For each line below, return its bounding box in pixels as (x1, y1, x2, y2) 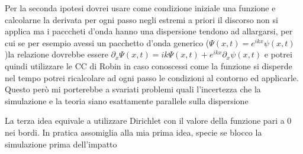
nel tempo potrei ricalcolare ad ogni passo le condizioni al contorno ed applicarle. (5, 71, 299, 84)
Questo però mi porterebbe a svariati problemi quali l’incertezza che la (5, 83, 261, 95)
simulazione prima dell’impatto (5, 137, 117, 150)
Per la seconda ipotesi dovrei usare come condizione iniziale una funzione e (5, 2, 276, 14)
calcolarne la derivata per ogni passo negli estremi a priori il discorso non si (5, 13, 278, 25)
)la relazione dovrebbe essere (5, 48, 108, 60)
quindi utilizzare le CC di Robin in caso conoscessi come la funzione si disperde (5, 59, 292, 72)
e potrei (264, 48, 292, 60)
